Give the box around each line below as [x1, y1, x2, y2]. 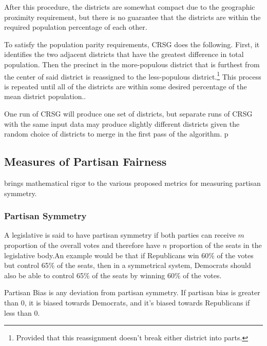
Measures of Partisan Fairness [4, 153, 167, 169]
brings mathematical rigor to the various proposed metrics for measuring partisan [4, 177, 261, 188]
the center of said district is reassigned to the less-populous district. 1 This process [4, 69, 261, 82]
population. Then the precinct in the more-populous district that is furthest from [4, 59, 260, 69]
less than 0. [4, 307, 40, 318]
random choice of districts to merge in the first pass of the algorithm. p [4, 128, 228, 139]
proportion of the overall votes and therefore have [4, 239, 161, 250]
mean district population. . [4, 91, 86, 102]
